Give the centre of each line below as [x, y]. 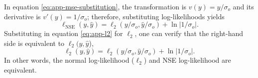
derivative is [22, 16]
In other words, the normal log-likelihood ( [69, 60]
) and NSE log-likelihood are [187, 60]
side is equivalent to [34, 43]
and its [243, 6]
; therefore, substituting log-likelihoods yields [156, 16]
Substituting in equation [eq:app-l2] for [64, 33]
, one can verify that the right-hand [189, 33]
